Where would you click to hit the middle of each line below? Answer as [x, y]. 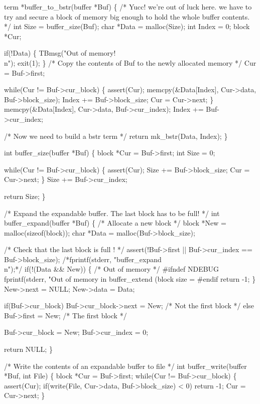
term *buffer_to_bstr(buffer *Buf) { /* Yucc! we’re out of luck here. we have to [128, 7]
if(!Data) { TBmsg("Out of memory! [60, 53]
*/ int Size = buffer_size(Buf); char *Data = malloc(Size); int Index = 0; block [127, 26]
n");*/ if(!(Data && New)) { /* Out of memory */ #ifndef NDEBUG [112, 269]
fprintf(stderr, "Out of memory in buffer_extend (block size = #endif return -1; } [130, 279]
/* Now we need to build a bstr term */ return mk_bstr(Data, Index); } [116, 136]
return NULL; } [28, 349]
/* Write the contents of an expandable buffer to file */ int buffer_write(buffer [125, 366]
